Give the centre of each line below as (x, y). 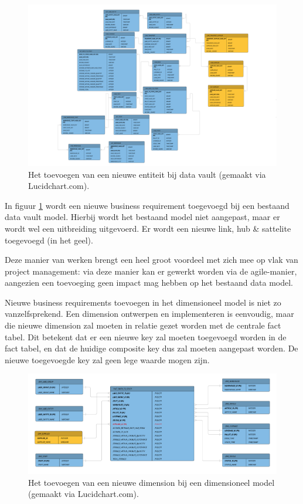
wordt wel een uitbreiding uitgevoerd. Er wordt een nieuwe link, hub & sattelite (148, 228)
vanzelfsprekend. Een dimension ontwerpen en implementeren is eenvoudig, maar (149, 314)
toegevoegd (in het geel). (49, 240)
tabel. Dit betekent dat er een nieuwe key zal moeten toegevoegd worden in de (146, 336)
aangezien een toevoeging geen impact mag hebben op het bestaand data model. (149, 283)
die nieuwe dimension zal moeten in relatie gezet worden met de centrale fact (143, 325)
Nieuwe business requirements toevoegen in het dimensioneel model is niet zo (143, 302)
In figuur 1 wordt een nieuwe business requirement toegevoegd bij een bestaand (147, 205)
